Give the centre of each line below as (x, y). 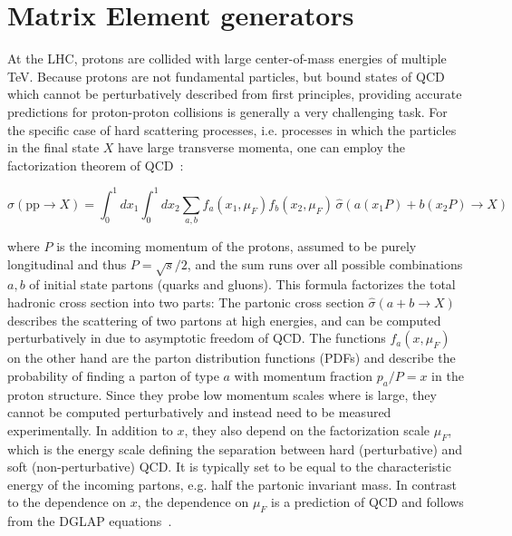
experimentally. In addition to (90, 429)
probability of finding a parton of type (113, 375)
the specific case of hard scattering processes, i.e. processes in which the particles (232, 129)
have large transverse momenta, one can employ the (261, 147)
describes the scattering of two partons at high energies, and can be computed (224, 320)
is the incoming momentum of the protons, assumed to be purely (237, 246)
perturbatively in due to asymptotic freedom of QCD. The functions (197, 338)
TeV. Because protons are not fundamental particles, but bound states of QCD (226, 76)
